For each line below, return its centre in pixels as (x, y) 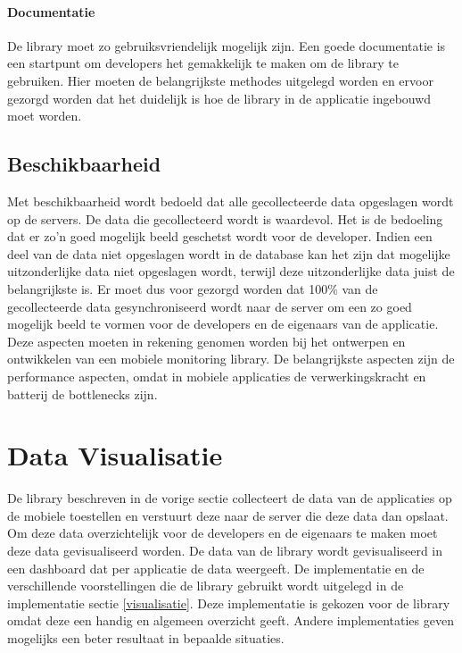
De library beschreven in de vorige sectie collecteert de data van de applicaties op (230, 498)
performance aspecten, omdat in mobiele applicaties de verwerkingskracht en (217, 376)
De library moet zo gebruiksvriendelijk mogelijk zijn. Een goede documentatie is (227, 45)
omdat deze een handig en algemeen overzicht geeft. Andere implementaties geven (231, 620)
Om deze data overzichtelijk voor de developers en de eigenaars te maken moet (223, 533)
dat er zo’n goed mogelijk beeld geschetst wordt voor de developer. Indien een (220, 236)
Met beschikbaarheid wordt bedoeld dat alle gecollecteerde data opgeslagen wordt (231, 201)
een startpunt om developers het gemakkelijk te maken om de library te (203, 63)
